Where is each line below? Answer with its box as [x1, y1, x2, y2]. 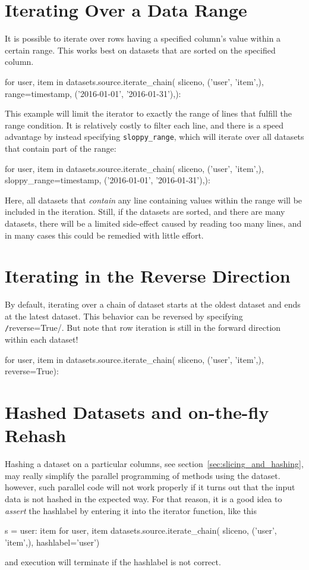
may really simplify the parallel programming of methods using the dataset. [5, 469, 280, 481]
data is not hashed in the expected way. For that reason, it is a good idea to [5, 492, 282, 505]
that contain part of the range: [5, 142, 116, 154]
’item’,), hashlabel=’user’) [5, 535, 100, 548]
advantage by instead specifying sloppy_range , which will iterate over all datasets [5, 130, 304, 143]
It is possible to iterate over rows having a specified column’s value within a [5, 32, 281, 45]
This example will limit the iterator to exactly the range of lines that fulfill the [5, 107, 292, 120]
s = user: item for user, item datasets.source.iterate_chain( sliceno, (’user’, [5, 524, 277, 537]
